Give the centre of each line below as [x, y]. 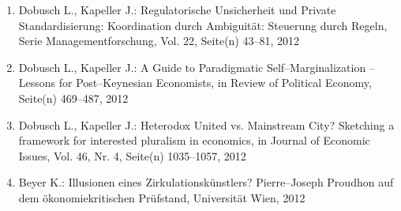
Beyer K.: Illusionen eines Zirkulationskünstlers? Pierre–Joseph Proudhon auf [206, 182]
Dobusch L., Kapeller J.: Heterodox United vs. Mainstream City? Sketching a [206, 124]
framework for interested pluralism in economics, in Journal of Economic [194, 140]
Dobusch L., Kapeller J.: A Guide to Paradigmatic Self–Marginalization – [197, 67]
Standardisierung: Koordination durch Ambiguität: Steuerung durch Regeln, [203, 25]
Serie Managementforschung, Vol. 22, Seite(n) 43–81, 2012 [159, 41]
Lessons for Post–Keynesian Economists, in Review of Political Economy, [195, 83]
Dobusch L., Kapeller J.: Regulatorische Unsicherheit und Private [177, 9]
